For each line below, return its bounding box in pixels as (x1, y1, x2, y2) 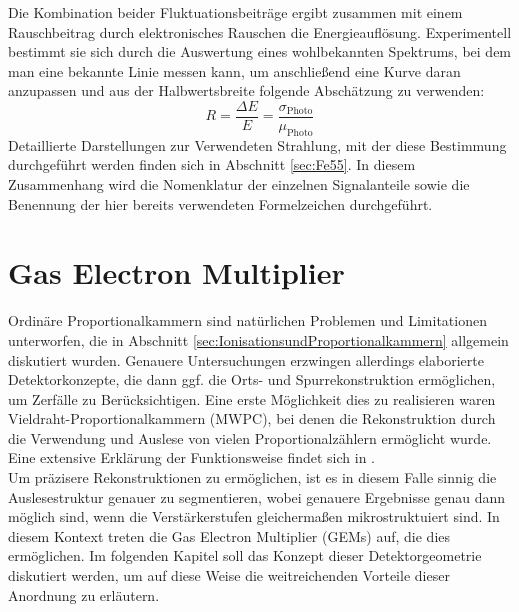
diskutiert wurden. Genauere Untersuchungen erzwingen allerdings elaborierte (8, 349, 484, 370)
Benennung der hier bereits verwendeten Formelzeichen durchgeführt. (8, 193, 433, 214)
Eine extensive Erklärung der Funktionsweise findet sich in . (8, 447, 375, 468)
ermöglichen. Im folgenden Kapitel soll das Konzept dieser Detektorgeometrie (8, 545, 482, 566)
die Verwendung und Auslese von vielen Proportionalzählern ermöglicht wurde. (8, 427, 492, 448)
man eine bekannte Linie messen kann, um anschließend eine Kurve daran (8, 60, 461, 81)
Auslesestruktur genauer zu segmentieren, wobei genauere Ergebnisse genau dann (8, 486, 506, 507)
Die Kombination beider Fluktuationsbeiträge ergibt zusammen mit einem (8, 2, 463, 22)
